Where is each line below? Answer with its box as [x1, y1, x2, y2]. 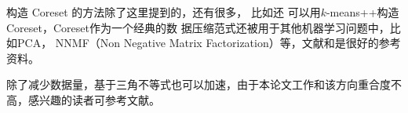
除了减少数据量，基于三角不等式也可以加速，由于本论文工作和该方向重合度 [6, 76, 391, 93]
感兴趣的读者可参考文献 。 [27, 91, 160, 108]
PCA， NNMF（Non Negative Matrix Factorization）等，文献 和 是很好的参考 [16, 35, 401, 51]
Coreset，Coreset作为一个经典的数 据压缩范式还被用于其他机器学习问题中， [6, 19, 390, 35]
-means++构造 [326, 4, 399, 20]
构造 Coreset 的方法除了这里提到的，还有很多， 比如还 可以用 [6, 4, 321, 20]
